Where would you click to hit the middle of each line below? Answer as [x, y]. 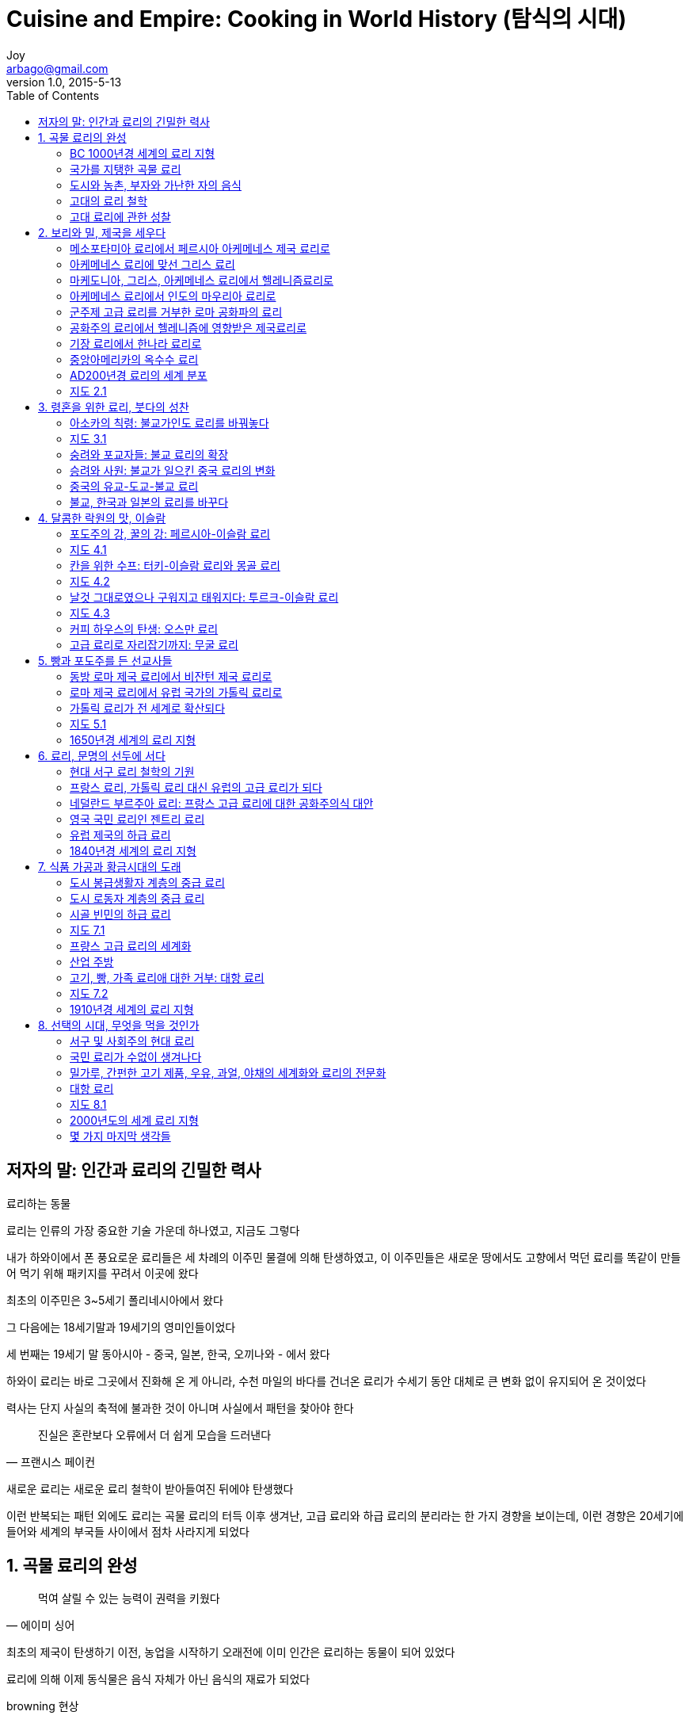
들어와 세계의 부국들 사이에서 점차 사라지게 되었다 [128, 1531]
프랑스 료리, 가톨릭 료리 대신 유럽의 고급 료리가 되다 [196, 787]
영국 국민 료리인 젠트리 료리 [137, 819]
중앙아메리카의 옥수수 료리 [134, 359]
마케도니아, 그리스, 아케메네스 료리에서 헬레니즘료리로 [202, 280]
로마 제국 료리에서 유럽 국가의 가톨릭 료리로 [176, 692]
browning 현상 [43, 1706]
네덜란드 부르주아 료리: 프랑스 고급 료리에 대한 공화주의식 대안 [222, 803]
